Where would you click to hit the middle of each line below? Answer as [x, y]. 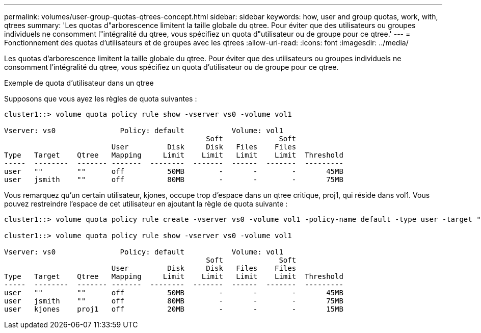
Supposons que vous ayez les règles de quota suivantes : [101, 99]
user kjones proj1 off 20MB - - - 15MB [174, 309]
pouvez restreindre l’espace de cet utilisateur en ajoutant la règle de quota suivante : [146, 204]
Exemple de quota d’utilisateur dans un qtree [79, 83]
